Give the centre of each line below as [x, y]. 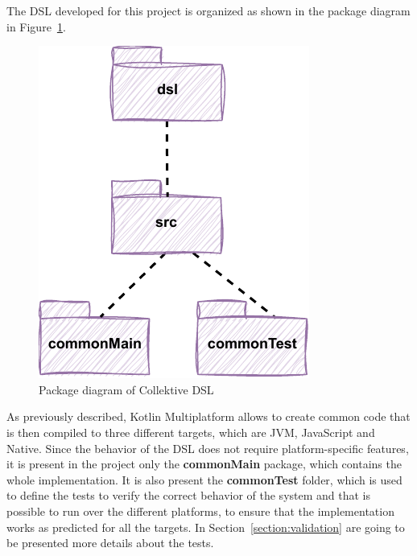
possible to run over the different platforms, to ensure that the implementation [200, 511]
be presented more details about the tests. [110, 543]
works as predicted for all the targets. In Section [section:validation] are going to [206, 527]
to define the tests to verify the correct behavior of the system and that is [189, 495]
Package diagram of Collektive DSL [126, 389]
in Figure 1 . [36, 26]
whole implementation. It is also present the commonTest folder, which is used [204, 479]
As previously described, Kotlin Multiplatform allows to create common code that [208, 416]
